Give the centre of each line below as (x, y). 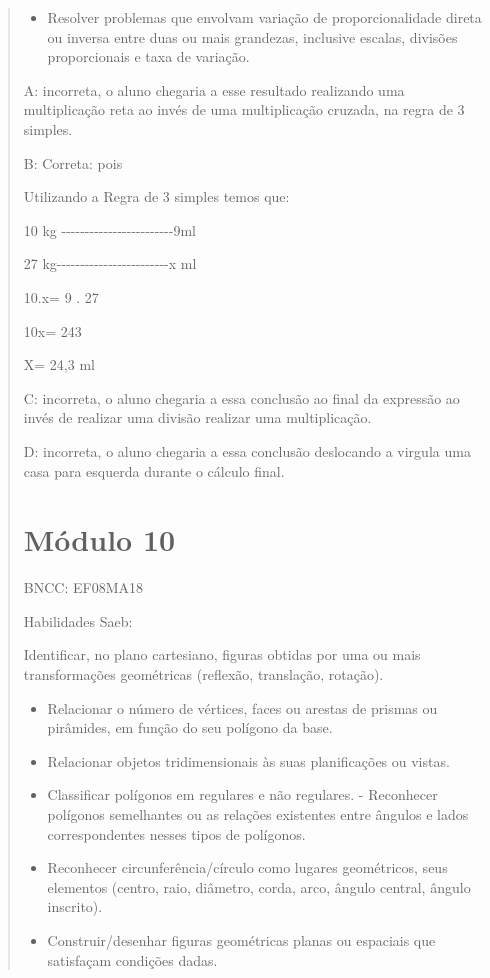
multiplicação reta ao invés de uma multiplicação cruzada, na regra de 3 (244, 109)
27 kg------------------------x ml (110, 263)
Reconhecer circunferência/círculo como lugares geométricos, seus (247, 867)
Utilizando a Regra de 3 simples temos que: (156, 196)
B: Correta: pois (73, 162)
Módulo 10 (99, 539)
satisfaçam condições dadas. (132, 959)
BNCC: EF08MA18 (83, 587)
